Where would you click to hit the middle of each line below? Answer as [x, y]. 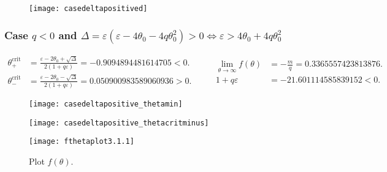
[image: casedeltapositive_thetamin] [106, 104]
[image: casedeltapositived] [88, 9]
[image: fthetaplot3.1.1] [82, 142]
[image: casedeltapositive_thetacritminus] [119, 123]
